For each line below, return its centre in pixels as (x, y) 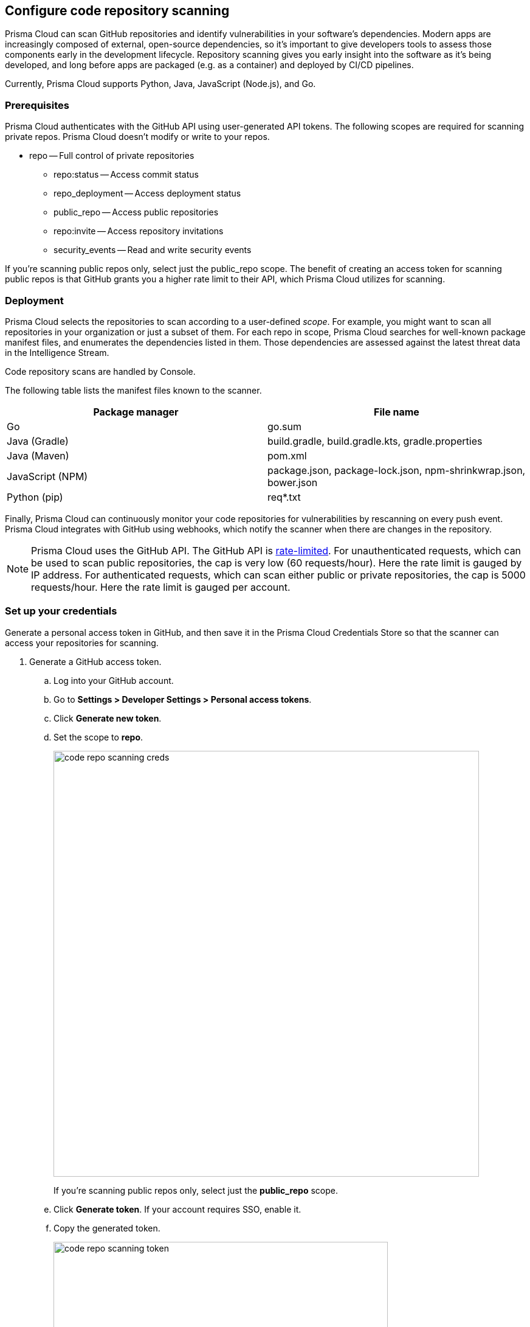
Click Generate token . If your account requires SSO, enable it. (177, 1209)
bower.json (293, 482)
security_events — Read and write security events (153, 250)
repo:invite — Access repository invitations (139, 231)
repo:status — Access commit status (126, 175)
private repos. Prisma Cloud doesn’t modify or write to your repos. (137, 137)
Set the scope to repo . (98, 737)
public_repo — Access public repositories (136, 212)
